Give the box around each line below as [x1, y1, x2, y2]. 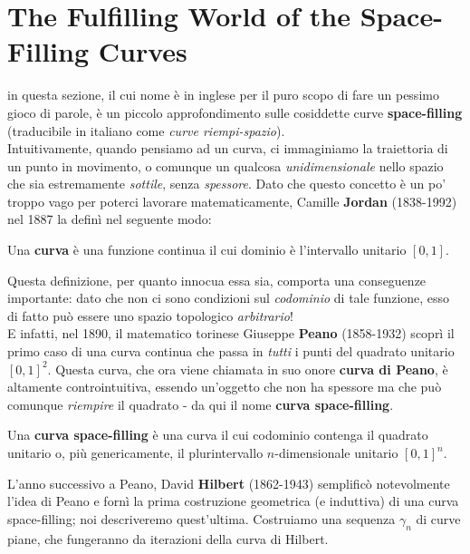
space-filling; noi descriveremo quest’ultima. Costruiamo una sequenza [7, 509, 396, 528]
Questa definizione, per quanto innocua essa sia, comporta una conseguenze [7, 270, 427, 289]
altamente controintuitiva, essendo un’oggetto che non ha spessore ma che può [7, 377, 442, 396]
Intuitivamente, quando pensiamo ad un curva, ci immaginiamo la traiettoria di [7, 139, 448, 158]
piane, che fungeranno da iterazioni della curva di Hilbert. [7, 529, 329, 548]
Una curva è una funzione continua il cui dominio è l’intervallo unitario [7, 240, 407, 259]
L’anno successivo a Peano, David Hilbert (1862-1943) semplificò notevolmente [7, 473, 450, 492]
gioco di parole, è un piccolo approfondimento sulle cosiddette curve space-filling [7, 102, 463, 121]
